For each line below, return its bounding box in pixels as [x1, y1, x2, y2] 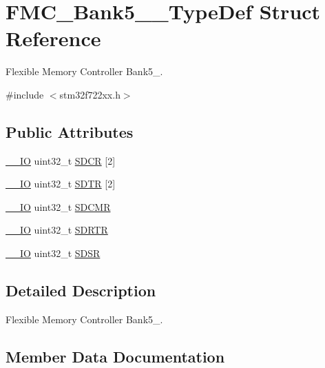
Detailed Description [6, 280, 156, 301]
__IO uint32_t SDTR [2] [6, 176, 116, 191]
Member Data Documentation [6, 345, 225, 367]
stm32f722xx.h [59, 87, 120, 101]
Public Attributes [6, 121, 134, 142]
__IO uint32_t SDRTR [6, 223, 108, 237]
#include [6, 87, 44, 101]
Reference [6, 24, 101, 52]
